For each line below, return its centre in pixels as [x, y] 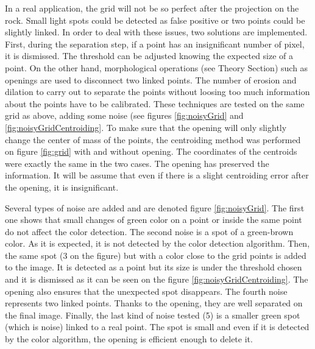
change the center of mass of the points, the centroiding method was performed [153, 139]
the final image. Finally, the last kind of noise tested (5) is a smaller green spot [153, 315]
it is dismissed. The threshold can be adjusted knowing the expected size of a [149, 56]
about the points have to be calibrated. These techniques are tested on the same [155, 103]
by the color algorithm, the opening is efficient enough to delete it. [129, 339]
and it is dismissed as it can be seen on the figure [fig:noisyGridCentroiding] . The [157, 279]
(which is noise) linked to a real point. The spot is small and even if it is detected [157, 327]
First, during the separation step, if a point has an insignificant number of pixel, [155, 44]
